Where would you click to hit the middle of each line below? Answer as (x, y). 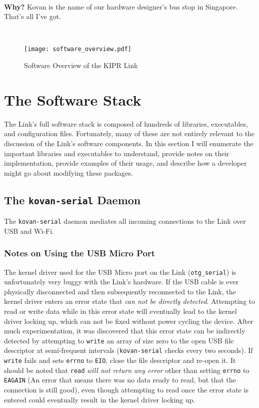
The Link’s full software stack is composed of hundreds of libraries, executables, (126, 123)
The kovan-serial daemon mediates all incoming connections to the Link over (125, 221)
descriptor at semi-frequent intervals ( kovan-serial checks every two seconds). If (128, 350)
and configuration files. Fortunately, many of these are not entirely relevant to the (129, 133)
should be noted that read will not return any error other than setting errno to (127, 370)
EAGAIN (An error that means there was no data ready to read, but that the (120, 380)
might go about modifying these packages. (68, 172)
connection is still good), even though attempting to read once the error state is (126, 390)
